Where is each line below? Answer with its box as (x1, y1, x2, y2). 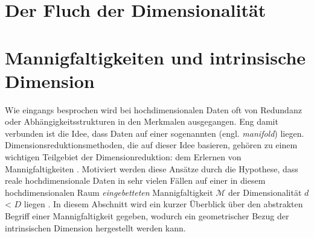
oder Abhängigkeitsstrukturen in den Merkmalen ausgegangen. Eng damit (5, 115, 278, 128)
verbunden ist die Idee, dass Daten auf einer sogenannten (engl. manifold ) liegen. (5, 127, 304, 139)
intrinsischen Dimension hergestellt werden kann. (5, 221, 186, 234)
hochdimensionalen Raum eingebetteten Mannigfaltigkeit (5, 186, 213, 198)
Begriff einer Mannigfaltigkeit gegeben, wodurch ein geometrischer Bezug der (5, 210, 289, 222)
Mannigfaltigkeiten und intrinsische (5, 45, 306, 69)
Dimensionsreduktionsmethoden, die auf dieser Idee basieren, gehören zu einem (5, 139, 298, 151)
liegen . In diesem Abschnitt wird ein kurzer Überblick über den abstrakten (24, 198, 303, 210)
